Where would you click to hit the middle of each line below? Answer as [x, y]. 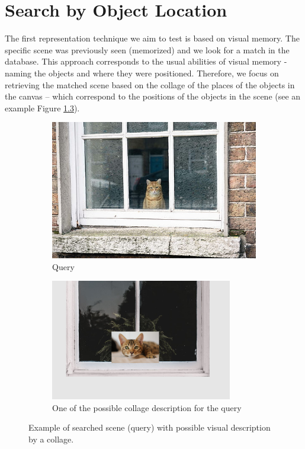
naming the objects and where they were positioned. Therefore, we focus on [142, 73]
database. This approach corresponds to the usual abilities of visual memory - [146, 61]
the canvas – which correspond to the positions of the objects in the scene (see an [153, 96]
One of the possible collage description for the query [147, 407]
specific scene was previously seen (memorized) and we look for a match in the [147, 49]
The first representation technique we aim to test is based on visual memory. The [152, 38]
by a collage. [51, 439]
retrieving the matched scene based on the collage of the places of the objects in [150, 84]
